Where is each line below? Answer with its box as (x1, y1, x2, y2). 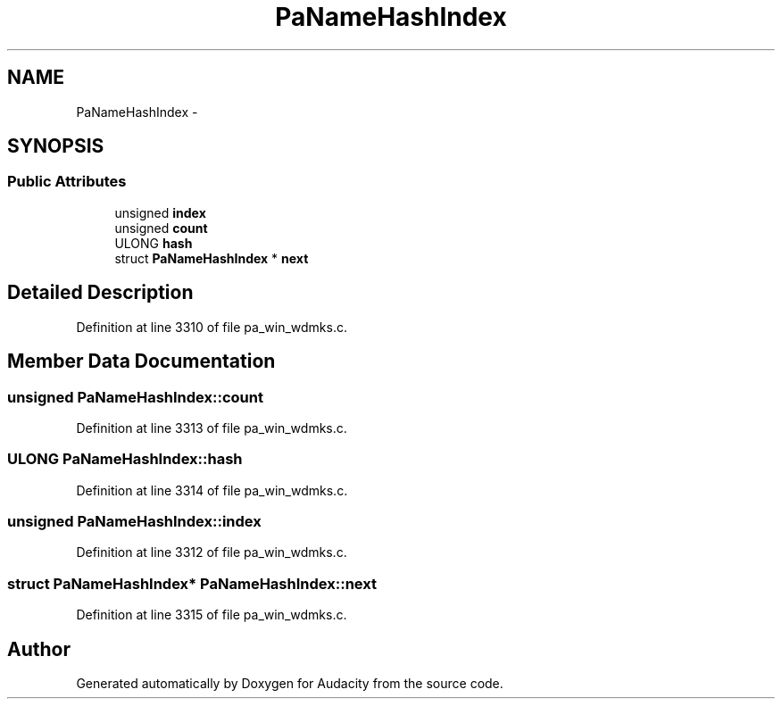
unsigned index (114, 204, 206, 220)
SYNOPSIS (7, 135, 104, 158)
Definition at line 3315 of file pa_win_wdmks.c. (76, 607, 347, 623)
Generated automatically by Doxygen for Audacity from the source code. (76, 675, 503, 691)
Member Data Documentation (7, 350, 276, 373)
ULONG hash (114, 235, 193, 251)
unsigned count (114, 220, 208, 236)
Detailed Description (7, 281, 194, 304)
